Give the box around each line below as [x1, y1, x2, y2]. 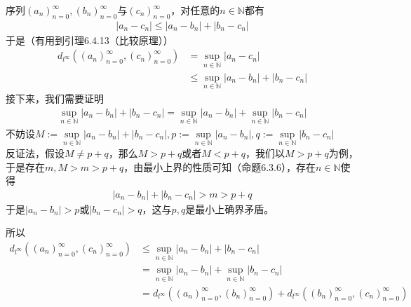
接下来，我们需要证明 [6, 90, 104, 105]
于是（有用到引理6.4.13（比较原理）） [6, 32, 173, 47]
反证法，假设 [6, 145, 65, 160]
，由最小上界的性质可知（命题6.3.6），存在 [123, 159, 316, 174]
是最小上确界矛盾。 [185, 201, 274, 216]
